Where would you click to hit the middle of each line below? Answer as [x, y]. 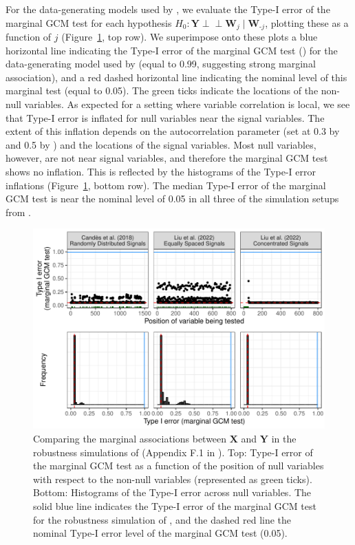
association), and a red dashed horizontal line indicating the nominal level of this [176, 77]
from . [19, 212]
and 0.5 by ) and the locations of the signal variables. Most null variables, [161, 144]
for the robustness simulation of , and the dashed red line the [162, 519]
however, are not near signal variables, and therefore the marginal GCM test [167, 158]
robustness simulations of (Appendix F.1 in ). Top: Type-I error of [173, 452]
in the [284, 438]
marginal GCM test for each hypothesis [89, 22]
